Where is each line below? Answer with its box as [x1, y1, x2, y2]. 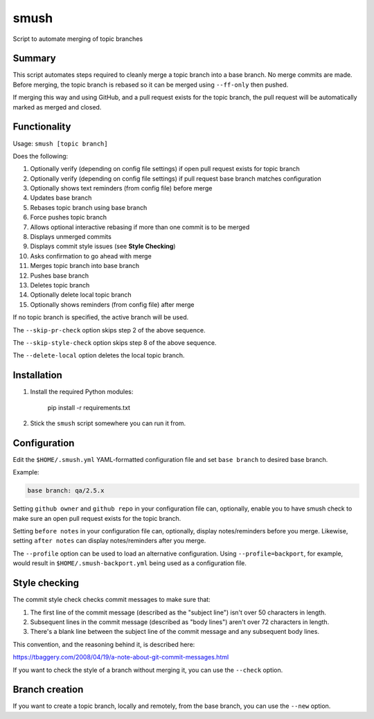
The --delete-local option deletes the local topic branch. [12, 351, 185, 359]
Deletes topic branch [30, 281, 90, 289]
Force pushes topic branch [30, 213, 107, 222]
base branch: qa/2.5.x [27, 487, 105, 495]
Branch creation [12, 684, 84, 695]
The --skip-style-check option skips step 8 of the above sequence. [12, 338, 217, 346]
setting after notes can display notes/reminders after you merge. [12, 537, 206, 545]
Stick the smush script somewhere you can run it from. [30, 419, 186, 427]
